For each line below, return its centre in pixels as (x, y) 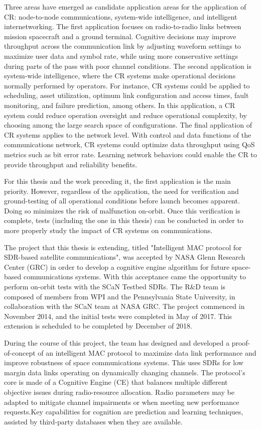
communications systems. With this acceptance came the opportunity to (135, 277)
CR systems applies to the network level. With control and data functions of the (128, 134)
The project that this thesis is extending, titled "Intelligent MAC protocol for (123, 247)
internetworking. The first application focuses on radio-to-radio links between (123, 26)
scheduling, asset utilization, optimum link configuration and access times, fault (126, 95)
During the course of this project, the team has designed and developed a (117, 343)
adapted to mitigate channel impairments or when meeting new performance (122, 402)
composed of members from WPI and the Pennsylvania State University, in (120, 296)
